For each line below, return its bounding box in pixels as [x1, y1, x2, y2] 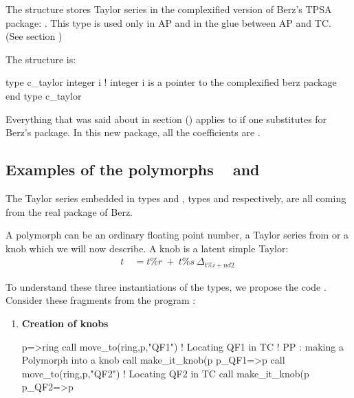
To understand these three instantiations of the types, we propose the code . [5, 279, 327, 294]
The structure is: [5, 52, 76, 66]
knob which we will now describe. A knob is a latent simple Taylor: [5, 241, 289, 255]
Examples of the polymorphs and [5, 159, 260, 180]
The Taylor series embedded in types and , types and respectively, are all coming [5, 190, 346, 205]
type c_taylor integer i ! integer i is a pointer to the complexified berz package [5, 75, 337, 89]
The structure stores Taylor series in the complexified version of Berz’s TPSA [5, 2, 332, 16]
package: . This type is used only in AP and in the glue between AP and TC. [5, 15, 331, 30]
